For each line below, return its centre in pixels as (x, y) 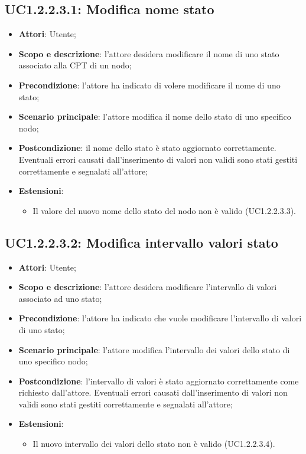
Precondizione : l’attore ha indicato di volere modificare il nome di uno (149, 85)
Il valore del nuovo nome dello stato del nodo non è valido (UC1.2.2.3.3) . (165, 210)
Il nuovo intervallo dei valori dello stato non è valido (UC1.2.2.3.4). (154, 444)
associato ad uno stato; (60, 298)
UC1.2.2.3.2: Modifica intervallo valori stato (141, 242)
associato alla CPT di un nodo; (75, 65)
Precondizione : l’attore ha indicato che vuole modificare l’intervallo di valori (160, 318)
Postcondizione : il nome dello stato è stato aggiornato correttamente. (147, 148)
